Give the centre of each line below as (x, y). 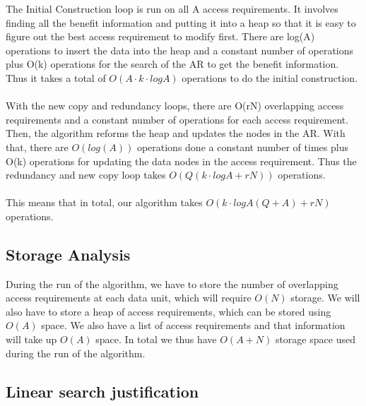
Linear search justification (102, 391)
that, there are (37, 147)
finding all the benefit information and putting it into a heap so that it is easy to (181, 22)
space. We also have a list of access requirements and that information (193, 325)
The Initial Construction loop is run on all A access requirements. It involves (172, 8)
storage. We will (325, 298)
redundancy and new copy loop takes (86, 175)
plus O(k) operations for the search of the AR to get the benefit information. (172, 64)
